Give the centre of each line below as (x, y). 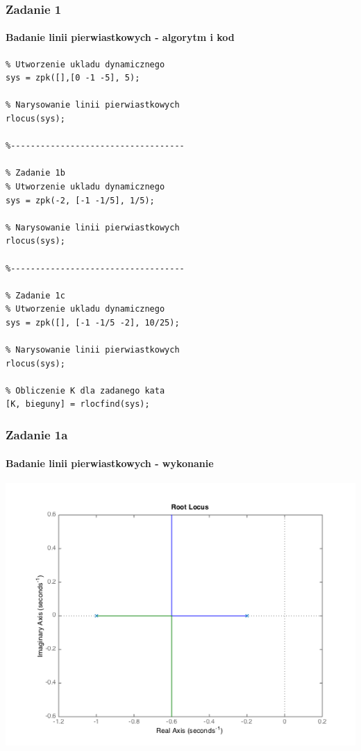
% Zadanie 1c (35, 295)
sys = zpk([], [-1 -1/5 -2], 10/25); (93, 322)
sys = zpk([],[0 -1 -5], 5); (73, 78)
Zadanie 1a (37, 434)
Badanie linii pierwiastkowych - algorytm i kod (120, 37)
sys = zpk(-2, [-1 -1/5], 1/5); (80, 200)
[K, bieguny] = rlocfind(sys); (78, 404)
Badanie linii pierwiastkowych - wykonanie (110, 463)
